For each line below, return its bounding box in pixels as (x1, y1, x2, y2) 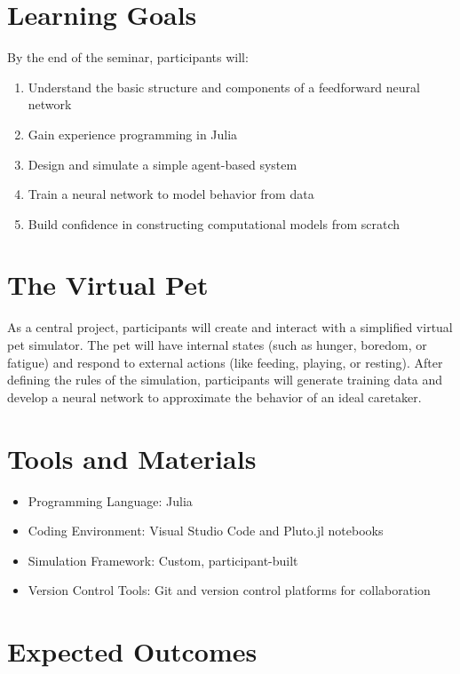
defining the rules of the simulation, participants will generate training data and (7, 370, 443, 389)
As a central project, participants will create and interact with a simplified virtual (7, 318, 453, 337)
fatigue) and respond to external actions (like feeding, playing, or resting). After (7, 353, 443, 371)
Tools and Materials (7, 440, 257, 476)
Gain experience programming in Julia (28, 124, 238, 143)
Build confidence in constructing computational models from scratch (28, 214, 401, 233)
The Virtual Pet (7, 266, 209, 303)
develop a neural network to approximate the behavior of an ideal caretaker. (7, 387, 422, 406)
